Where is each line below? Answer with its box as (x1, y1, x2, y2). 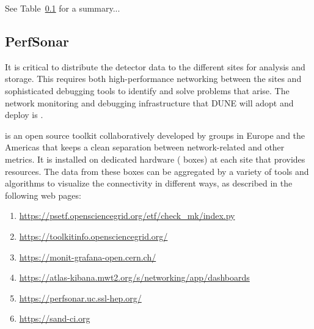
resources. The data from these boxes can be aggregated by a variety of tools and (5, 164, 309, 177)
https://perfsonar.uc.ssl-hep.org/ (19, 291, 142, 304)
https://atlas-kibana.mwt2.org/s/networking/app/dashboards (19, 271, 250, 284)
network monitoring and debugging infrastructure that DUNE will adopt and (5, 96, 294, 109)
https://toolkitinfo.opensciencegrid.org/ (19, 229, 168, 242)
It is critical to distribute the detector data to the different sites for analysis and (5, 60, 305, 73)
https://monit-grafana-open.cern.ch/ (19, 250, 156, 263)
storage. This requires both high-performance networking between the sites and (5, 72, 302, 85)
